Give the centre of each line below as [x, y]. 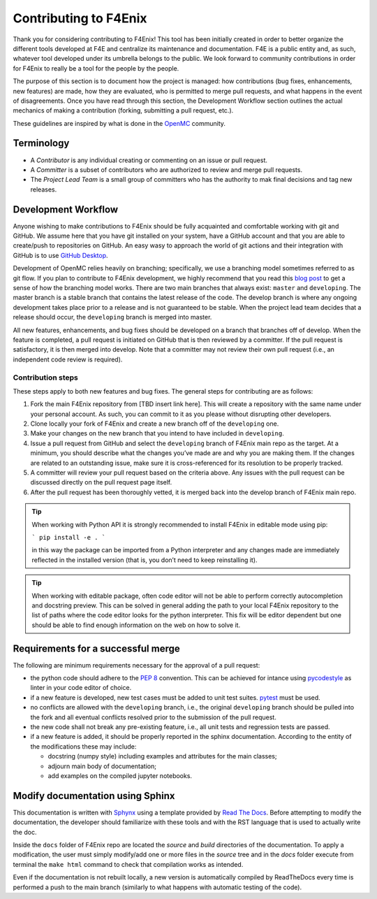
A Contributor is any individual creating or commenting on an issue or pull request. [149, 160]
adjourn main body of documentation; [102, 766]
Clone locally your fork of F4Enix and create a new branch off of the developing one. [155, 424]
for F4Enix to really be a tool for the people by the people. [96, 68]
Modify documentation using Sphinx [94, 796]
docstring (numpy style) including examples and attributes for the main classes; [162, 756]
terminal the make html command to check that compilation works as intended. [128, 864]
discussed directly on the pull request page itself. [101, 482]
